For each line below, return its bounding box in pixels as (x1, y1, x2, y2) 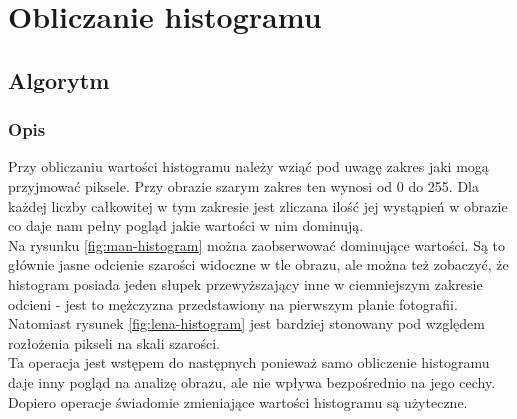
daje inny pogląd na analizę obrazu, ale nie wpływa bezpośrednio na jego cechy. (8, 371, 496, 392)
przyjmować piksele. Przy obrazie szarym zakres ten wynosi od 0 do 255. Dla (8, 175, 480, 196)
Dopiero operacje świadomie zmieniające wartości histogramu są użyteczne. (8, 391, 468, 412)
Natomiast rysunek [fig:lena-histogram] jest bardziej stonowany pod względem (8, 313, 485, 334)
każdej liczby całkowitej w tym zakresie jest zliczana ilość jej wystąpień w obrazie (8, 195, 508, 216)
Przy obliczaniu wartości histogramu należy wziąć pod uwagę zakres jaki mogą (8, 156, 489, 177)
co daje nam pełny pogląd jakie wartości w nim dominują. (8, 215, 364, 236)
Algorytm (8, 64, 110, 95)
